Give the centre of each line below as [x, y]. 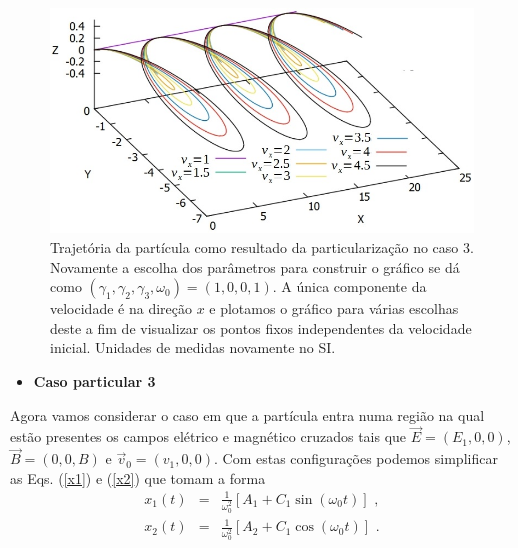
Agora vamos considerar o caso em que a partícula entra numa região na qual [247, 414]
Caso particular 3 [94, 381]
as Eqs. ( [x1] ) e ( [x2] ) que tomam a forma [138, 477]
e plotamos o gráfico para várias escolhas [334, 308]
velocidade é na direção [121, 308]
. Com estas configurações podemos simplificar [355, 458]
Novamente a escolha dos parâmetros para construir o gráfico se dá [255, 266]
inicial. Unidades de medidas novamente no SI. [193, 347]
